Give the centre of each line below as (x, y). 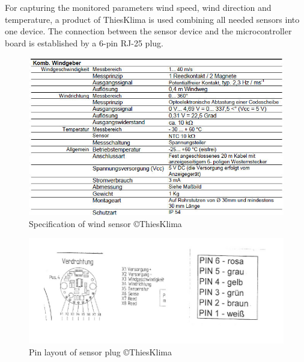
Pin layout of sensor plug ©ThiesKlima (100, 351)
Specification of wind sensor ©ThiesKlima (105, 223)
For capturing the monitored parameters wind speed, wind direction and (138, 7)
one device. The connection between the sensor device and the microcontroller (148, 31)
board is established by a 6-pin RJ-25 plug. (84, 42)
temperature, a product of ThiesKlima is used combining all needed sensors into (152, 19)
